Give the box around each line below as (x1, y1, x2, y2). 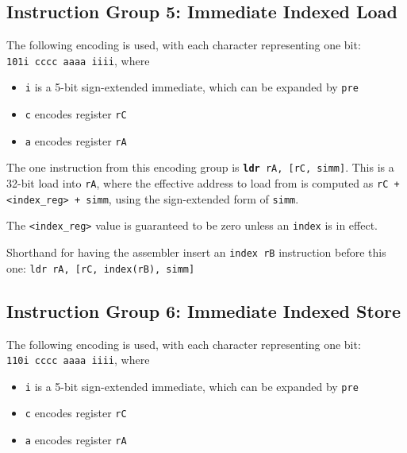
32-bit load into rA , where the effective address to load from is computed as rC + (6, 175, 400, 192)
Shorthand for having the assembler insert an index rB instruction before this (6, 244, 386, 261)
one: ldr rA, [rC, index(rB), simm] (6, 259, 195, 276)
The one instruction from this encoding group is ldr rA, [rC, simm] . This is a (6, 159, 394, 176)
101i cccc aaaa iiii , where (6, 52, 150, 68)
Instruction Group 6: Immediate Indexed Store (6, 298, 401, 323)
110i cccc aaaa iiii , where (6, 351, 150, 368)
